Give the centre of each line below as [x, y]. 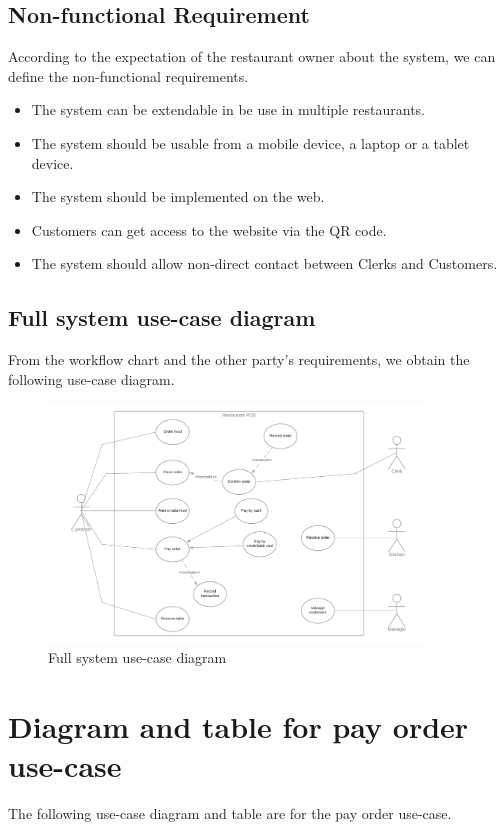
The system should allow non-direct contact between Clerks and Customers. [264, 263]
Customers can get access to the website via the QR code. [209, 229]
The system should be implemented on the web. [178, 196]
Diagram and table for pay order [238, 726]
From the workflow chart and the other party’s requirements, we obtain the [239, 359]
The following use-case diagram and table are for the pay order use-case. [230, 813]
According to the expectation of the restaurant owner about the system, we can [252, 56]
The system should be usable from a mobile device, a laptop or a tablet [250, 142]
